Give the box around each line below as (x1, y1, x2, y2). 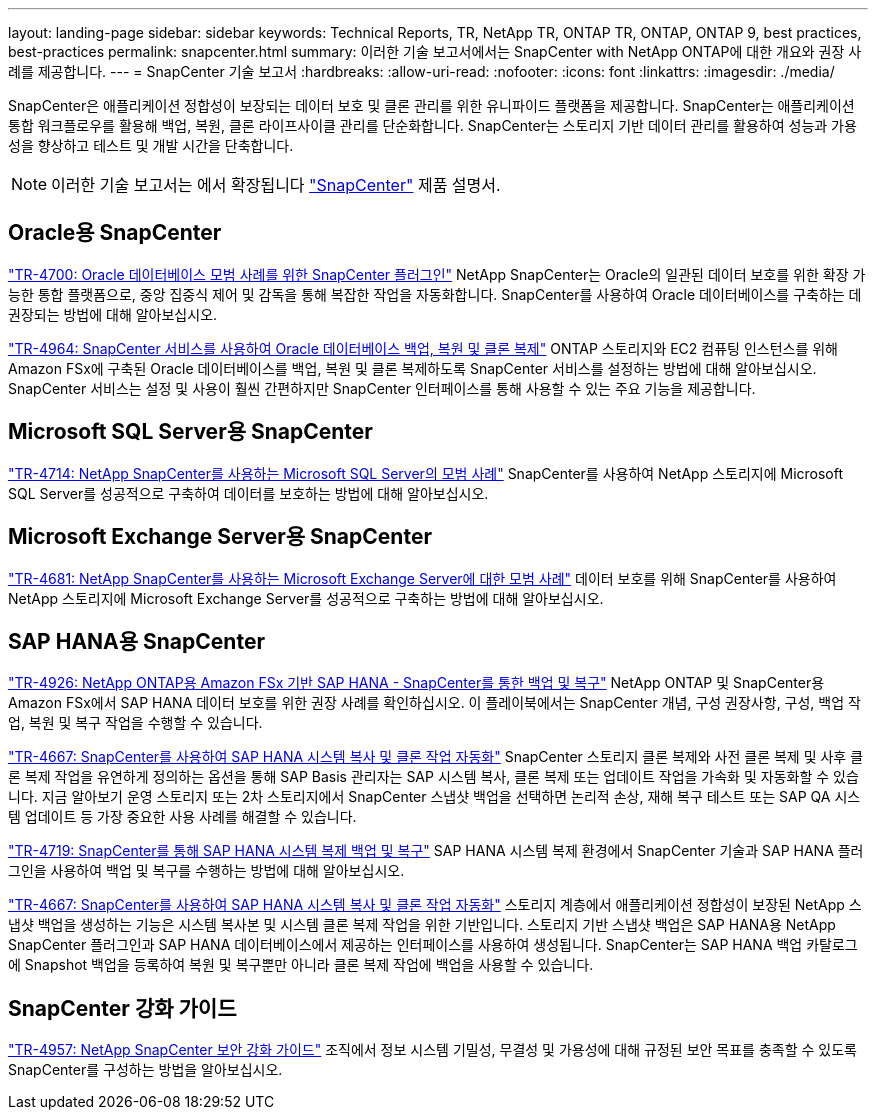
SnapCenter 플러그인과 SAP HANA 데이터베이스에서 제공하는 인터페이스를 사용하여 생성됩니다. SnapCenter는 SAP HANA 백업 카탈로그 (8, 936, 858, 954)
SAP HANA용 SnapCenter (8, 628, 265, 654)
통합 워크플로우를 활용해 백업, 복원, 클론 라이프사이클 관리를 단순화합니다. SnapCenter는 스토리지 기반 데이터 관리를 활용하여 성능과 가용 (8, 117, 857, 134)
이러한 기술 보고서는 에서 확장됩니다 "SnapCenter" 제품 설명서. (51, 175, 501, 195)
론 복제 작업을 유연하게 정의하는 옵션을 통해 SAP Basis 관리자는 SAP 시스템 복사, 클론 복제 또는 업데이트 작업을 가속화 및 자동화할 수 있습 (8, 768, 859, 786)
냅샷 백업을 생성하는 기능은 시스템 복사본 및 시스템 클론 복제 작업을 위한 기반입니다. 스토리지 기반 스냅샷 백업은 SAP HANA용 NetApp (8, 916, 836, 934)
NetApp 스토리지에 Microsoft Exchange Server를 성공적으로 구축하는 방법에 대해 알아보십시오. (8, 589, 604, 607)
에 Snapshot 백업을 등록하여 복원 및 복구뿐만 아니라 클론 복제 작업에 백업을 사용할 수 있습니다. (8, 956, 594, 974)
